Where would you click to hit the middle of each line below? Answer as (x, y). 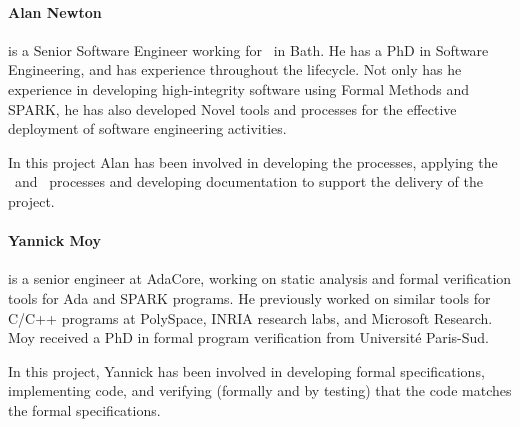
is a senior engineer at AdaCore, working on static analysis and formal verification (260, 278)
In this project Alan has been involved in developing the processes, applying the (253, 161)
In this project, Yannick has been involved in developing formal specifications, (246, 370)
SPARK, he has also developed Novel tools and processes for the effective (232, 108)
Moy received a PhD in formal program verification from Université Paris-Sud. (248, 337)
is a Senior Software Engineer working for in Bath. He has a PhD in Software (248, 49)
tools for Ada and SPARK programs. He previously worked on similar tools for (249, 297)
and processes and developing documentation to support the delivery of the (248, 181)
